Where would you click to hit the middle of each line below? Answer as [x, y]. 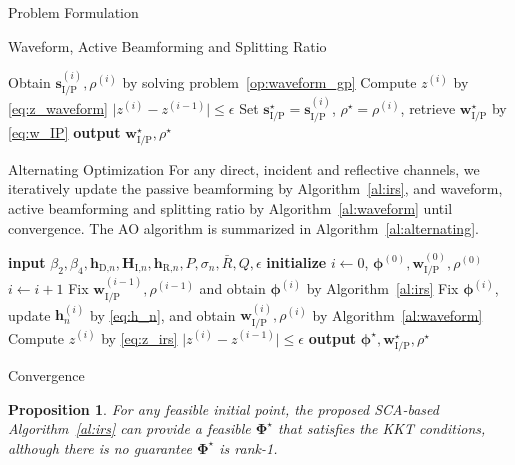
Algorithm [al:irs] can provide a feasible [129, 428]
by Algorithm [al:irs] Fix [382, 288]
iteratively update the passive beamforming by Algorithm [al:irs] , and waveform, [255, 188]
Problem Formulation [73, 12]
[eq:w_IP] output [64, 131]
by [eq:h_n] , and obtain [162, 314]
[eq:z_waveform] [58, 108]
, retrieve [428, 108]
